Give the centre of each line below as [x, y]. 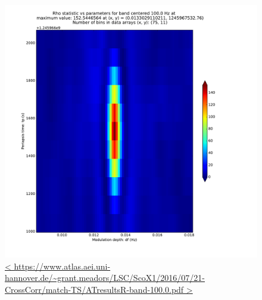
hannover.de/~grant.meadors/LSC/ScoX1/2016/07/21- [105, 278]
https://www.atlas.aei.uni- [62, 266]
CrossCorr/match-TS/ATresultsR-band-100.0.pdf [94, 289]
